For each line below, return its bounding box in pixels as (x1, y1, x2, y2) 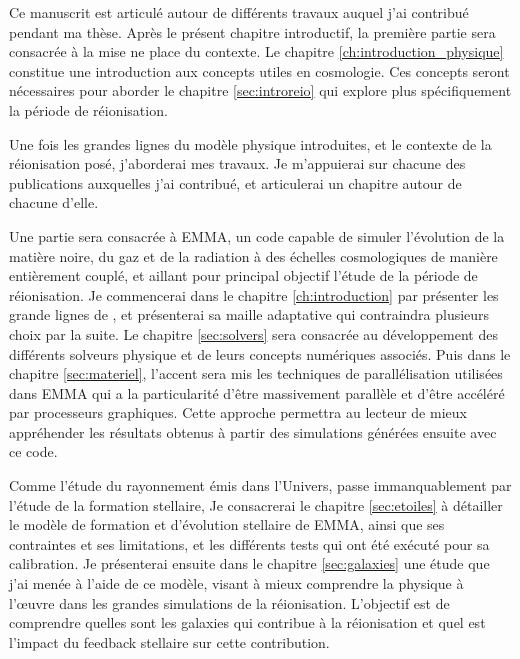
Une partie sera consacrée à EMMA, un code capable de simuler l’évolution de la (9, 225, 505, 246)
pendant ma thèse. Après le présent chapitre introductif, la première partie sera (9, 21, 496, 42)
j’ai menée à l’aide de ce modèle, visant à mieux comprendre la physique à (9, 573, 464, 594)
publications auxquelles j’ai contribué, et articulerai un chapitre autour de (9, 172, 462, 193)
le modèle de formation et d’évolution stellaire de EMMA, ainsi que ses (9, 514, 445, 535)
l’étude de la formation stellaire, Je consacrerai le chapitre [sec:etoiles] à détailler (9, 494, 503, 515)
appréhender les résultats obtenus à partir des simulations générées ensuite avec (9, 421, 497, 442)
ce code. (9, 441, 58, 462)
